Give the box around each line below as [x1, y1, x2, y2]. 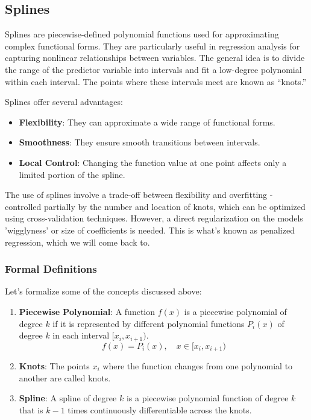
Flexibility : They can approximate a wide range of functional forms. [19, 115, 275, 128]
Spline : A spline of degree [19, 392, 117, 404]
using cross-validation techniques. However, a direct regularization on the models [5, 212, 303, 224]
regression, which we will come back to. [5, 235, 150, 248]
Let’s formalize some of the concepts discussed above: [5, 285, 202, 297]
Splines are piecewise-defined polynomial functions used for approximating [5, 28, 279, 40]
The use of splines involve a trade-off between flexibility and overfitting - [5, 188, 273, 201]
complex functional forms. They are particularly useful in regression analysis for [5, 39, 300, 52]
